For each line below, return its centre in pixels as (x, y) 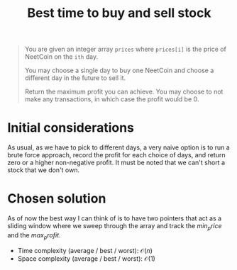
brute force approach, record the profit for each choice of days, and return (116, 155)
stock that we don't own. (44, 170)
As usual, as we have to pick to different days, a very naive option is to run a (119, 147)
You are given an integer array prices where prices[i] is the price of (126, 49)
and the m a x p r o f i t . (34, 236)
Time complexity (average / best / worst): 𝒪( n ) (85, 250)
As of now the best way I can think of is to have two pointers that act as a (115, 218)
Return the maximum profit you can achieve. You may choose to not (124, 92)
